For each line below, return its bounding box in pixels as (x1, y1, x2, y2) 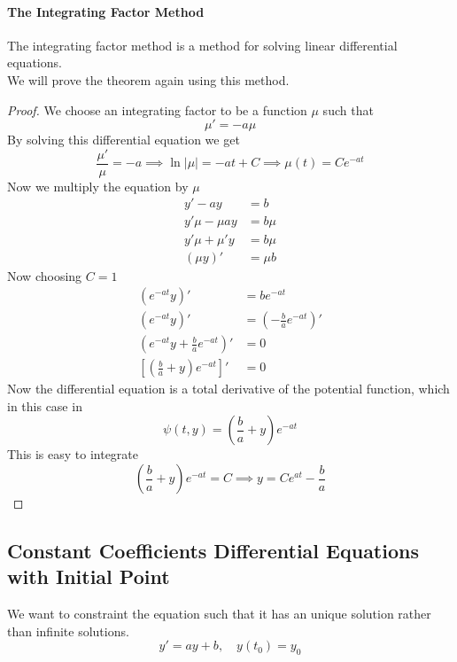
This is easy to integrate (7, 445, 139, 463)
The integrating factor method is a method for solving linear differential (7, 35, 398, 54)
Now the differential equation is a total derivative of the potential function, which (7, 379, 450, 398)
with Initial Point (7, 563, 170, 590)
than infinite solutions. (7, 621, 129, 640)
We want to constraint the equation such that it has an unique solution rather (7, 604, 431, 623)
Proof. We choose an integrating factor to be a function (7, 100, 307, 119)
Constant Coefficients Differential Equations (7, 537, 419, 565)
